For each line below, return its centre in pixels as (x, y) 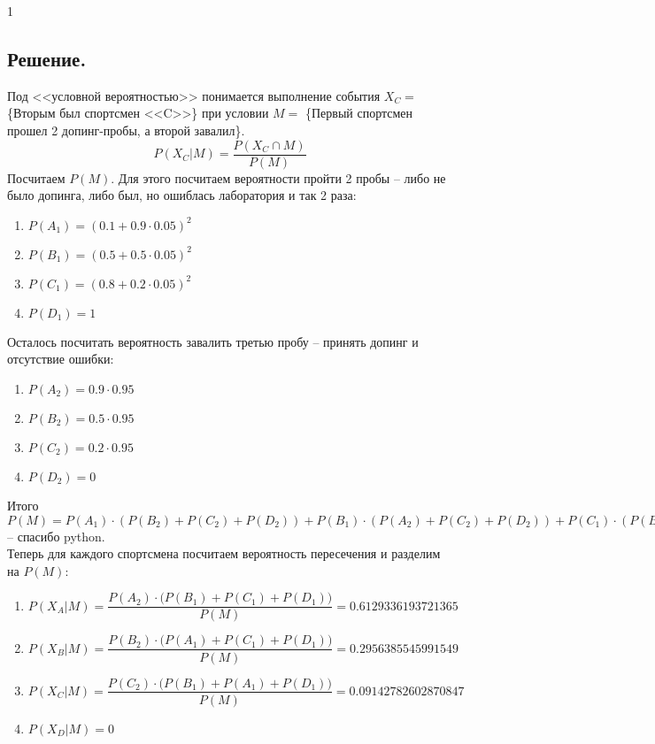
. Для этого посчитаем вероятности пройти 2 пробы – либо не (278, 177)
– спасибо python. (56, 536)
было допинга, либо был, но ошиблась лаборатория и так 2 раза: (182, 195)
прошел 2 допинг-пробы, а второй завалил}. (126, 130)
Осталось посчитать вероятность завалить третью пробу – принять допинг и (213, 341)
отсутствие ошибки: (61, 359)
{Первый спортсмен (359, 113)
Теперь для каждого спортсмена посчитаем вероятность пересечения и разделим (224, 553)
